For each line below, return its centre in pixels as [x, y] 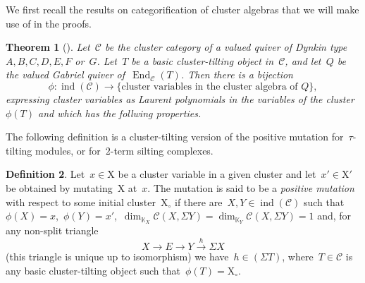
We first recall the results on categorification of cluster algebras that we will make [182, 9]
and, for [334, 216]
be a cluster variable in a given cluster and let [217, 174]
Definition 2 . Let [45, 174]
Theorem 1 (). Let [48, 47]
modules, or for [68, 150]
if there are [199, 201]
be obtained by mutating [59, 187]
